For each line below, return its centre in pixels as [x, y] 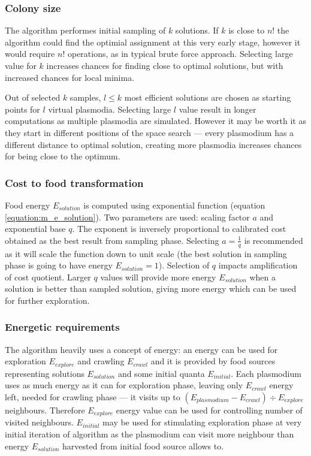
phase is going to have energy [59, 265]
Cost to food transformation [74, 182]
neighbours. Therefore [45, 410]
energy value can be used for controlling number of [209, 410]
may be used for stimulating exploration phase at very [202, 422]
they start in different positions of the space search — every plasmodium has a [150, 132]
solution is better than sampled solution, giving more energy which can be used [151, 289]
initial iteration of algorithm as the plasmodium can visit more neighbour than [150, 434]
